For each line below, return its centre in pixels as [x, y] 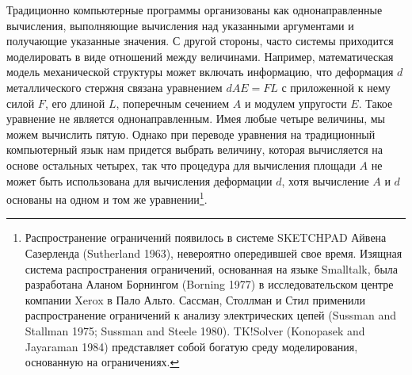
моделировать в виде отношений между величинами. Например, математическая [200, 56]
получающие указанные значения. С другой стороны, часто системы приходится [200, 41]
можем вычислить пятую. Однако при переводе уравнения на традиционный [191, 134]
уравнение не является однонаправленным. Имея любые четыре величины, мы [196, 119]
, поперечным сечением [173, 103]
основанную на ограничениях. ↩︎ [102, 362]
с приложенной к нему [336, 87]
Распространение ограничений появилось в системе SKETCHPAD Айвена [206, 237]
